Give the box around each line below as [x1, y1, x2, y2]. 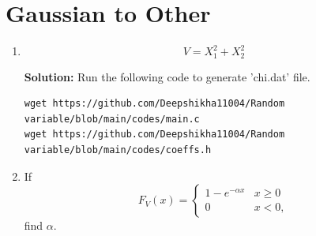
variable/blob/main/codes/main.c [24, 113, 200, 125]
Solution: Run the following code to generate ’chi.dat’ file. [24, 68, 310, 84]
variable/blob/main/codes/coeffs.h [24, 144, 212, 155]
